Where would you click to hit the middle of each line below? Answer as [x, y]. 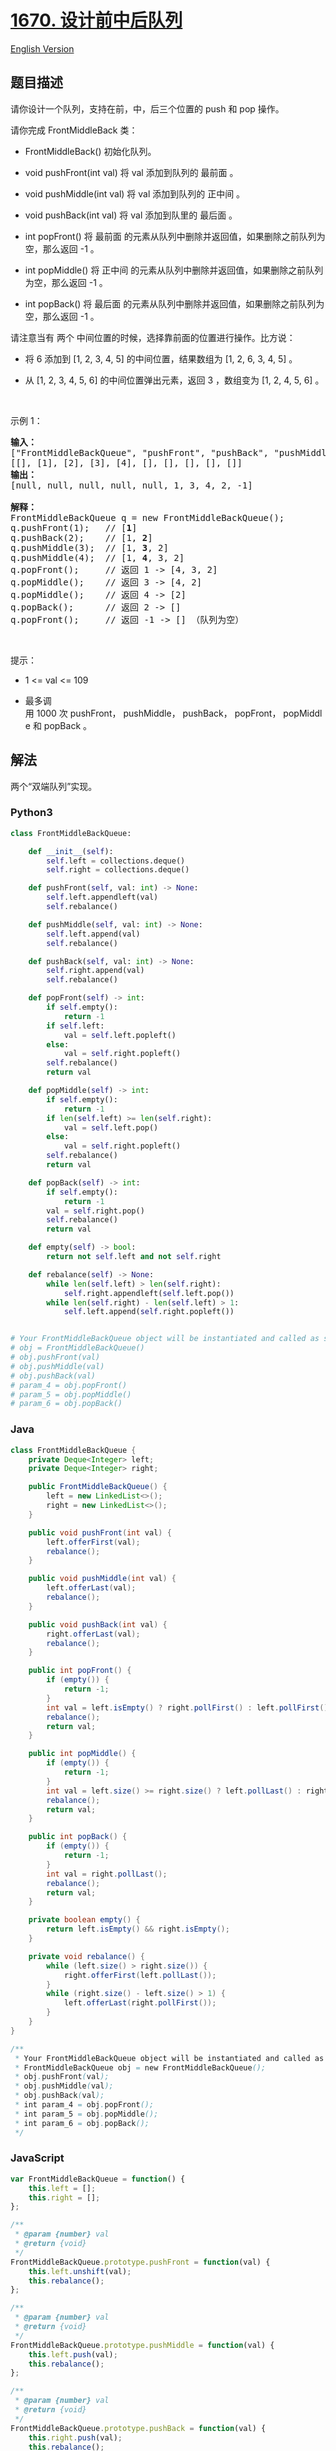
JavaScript [37, 2158]
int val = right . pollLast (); [107, 1874]
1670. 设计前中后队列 [96, 20]
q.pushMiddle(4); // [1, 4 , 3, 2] [97, 557]
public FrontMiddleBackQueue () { [98, 1487]
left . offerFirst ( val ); [93, 1542]
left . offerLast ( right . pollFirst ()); [140, 2003]
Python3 [31, 813]
